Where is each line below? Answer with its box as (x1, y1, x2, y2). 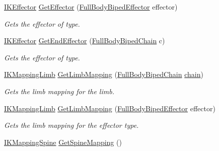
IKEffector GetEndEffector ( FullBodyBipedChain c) (4, 35, 165, 46)
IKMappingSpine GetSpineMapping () (4, 136, 122, 147)
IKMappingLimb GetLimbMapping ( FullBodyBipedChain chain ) (4, 69, 203, 80)
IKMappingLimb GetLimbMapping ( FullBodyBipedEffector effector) (4, 103, 215, 113)
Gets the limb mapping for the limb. (4, 86, 114, 96)
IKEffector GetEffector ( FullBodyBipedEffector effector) (4, 2, 178, 12)
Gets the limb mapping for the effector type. (4, 120, 139, 130)
